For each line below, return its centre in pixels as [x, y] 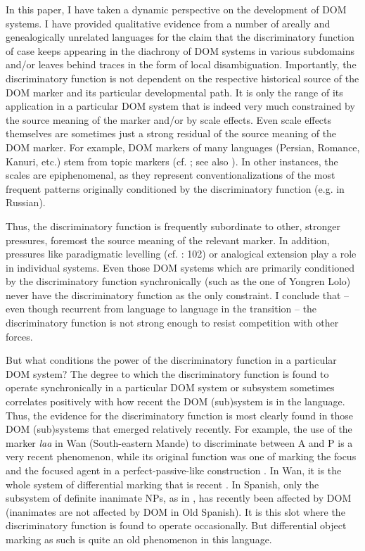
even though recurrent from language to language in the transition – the [161, 309]
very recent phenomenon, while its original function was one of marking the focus [181, 456]
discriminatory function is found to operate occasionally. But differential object [176, 525]
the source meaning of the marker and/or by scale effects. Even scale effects [169, 119]
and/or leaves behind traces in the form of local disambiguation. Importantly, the [181, 64]
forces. [19, 336]
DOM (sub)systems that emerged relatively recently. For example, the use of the [179, 429]
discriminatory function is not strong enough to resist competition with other [172, 323]
